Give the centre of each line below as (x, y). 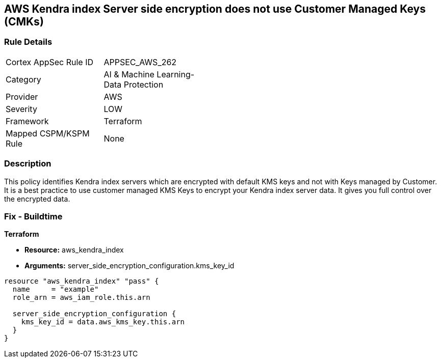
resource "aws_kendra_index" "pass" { (82, 281)
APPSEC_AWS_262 (140, 62)
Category (23, 79)
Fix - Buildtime (33, 216)
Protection (144, 84)
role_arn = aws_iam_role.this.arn (81, 298)
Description (28, 164)
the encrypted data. (37, 199)
